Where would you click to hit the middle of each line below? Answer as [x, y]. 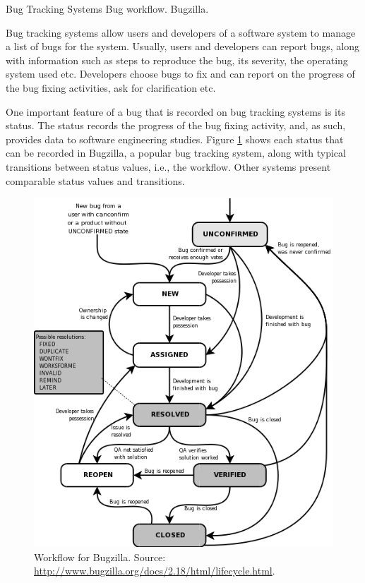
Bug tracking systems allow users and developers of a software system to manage [181, 32]
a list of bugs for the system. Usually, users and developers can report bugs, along [183, 46]
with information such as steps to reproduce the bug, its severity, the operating [177, 60]
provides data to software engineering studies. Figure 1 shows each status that [175, 139]
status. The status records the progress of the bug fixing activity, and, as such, [176, 125]
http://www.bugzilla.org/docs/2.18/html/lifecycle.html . [155, 571]
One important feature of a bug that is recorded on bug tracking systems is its [175, 111]
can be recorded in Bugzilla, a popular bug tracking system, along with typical [176, 153]
